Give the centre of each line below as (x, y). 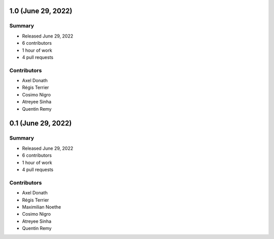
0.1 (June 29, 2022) (41, 124)
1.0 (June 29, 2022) (41, 11)
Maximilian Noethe (42, 207)
